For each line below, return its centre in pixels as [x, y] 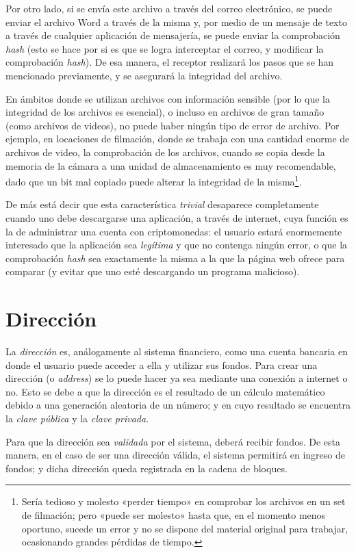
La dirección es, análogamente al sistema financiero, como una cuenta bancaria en [177, 351]
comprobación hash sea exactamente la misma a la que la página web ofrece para [175, 258]
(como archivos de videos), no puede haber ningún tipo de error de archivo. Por [173, 125]
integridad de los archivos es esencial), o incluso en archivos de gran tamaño [165, 112]
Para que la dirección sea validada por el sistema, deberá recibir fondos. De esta [173, 441]
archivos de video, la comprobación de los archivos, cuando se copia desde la [165, 152]
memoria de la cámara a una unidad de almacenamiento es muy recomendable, [171, 165]
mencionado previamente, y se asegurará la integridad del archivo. [144, 75]
